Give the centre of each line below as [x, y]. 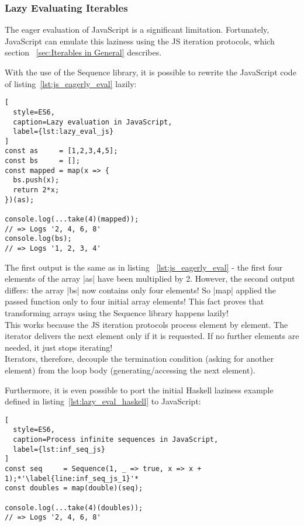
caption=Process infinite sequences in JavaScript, [116, 440]
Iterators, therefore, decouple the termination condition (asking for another [139, 359]
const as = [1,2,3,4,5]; [61, 151]
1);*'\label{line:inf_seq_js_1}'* [72, 478]
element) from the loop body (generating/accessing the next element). [130, 370]
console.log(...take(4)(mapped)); [72, 219]
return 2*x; [36, 190]
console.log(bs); [38, 239]
